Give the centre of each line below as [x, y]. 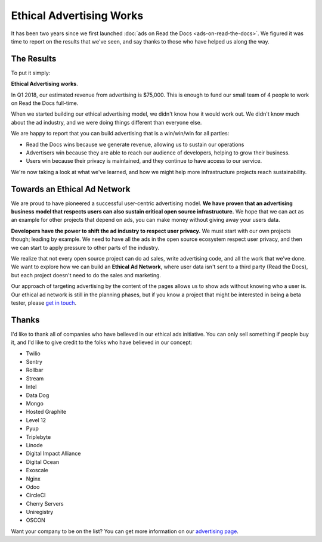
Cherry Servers [45, 503]
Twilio [33, 353]
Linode [34, 445]
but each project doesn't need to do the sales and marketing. [86, 275]
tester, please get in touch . [44, 303]
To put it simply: [31, 73]
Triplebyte [38, 437]
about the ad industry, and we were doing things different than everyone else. [106, 122]
